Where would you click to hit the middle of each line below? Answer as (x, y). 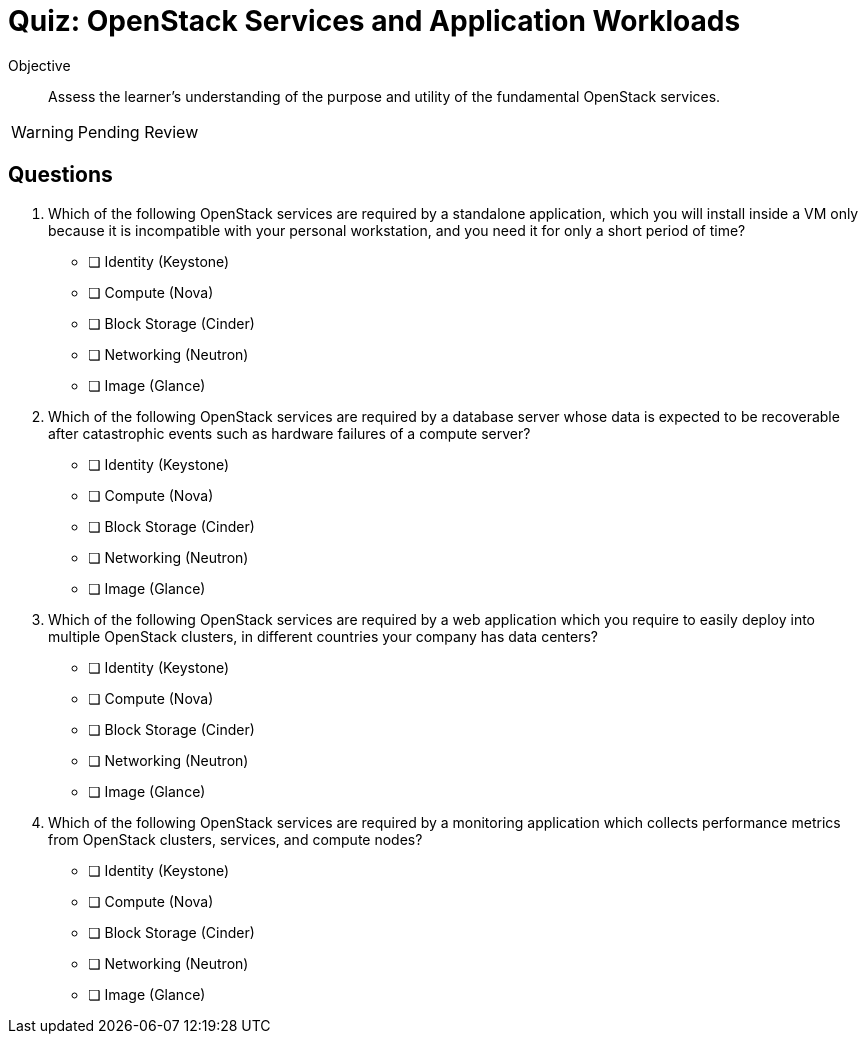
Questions (60, 175)
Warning (42, 131)
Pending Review (138, 131)
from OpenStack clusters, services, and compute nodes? (235, 839)
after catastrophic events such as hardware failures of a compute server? (289, 433)
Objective (39, 65)
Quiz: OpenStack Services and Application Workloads (374, 21)
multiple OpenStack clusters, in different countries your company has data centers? (323, 636)
